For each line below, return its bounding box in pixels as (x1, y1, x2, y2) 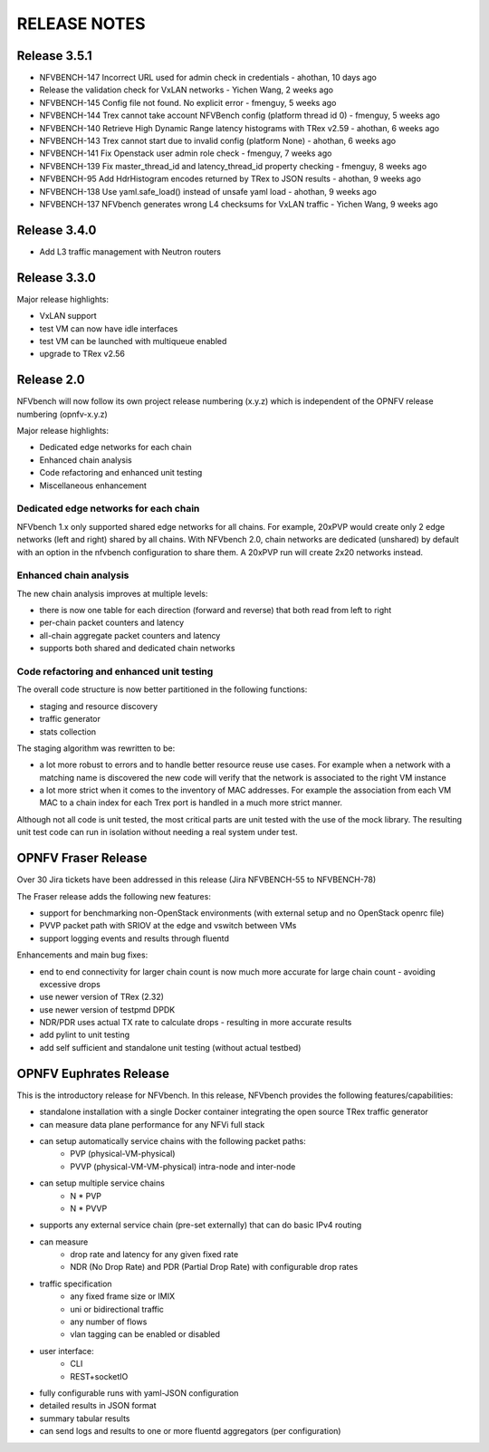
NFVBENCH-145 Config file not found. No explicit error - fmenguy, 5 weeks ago (39, 97, 337, 108)
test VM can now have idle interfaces (39, 322, 178, 334)
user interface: (39, 1345, 94, 1356)
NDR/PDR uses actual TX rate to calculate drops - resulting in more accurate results (39, 1017, 352, 1028)
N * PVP (70, 1190, 101, 1201)
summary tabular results (39, 1413, 130, 1424)
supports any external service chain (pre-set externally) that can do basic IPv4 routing (39, 1219, 362, 1231)
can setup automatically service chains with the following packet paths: (39, 1135, 307, 1146)
